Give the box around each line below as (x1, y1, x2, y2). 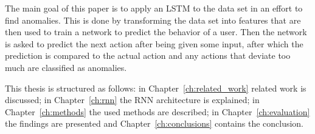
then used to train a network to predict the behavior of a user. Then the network (5, 25, 307, 38)
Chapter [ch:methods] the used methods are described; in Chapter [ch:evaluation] (5, 105, 310, 118)
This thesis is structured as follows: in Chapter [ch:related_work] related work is (5, 81, 306, 94)
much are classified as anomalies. (5, 61, 127, 73)
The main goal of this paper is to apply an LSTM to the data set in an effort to (5, 2, 303, 14)
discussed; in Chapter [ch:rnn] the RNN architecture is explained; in (5, 93, 260, 106)
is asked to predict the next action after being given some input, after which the (5, 37, 303, 50)
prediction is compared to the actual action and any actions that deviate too (5, 49, 291, 62)
